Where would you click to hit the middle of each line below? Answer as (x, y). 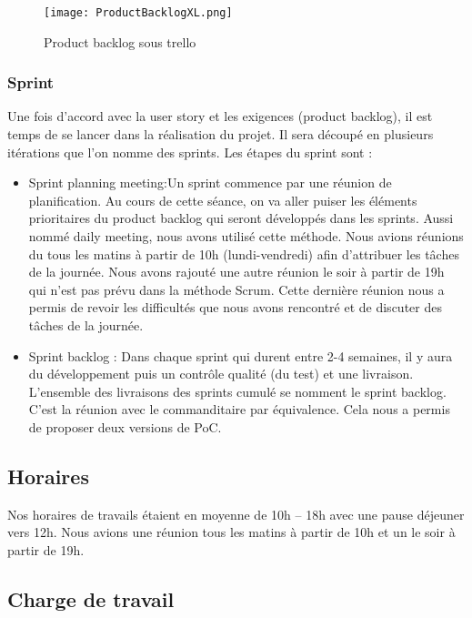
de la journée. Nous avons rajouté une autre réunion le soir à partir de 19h (236, 272)
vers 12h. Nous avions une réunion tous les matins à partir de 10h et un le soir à (231, 532)
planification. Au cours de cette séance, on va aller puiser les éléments (223, 200)
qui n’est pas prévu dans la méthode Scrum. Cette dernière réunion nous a (236, 289)
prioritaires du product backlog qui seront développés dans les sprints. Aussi (241, 218)
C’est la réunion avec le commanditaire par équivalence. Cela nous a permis (239, 409)
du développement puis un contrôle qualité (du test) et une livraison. (221, 374)
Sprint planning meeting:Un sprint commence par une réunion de (210, 182)
